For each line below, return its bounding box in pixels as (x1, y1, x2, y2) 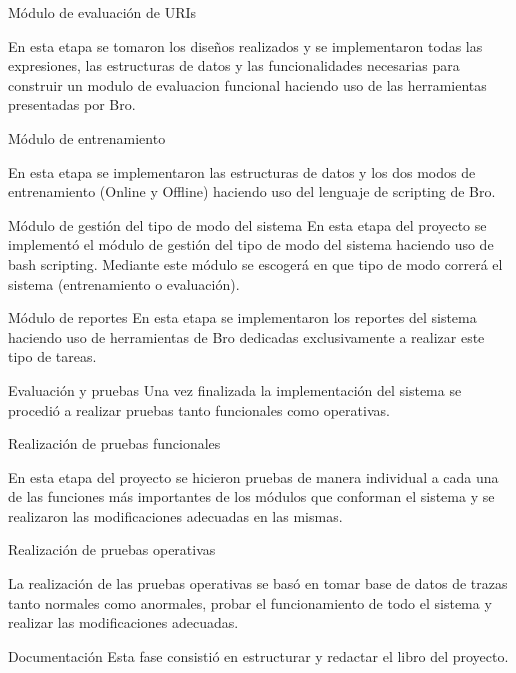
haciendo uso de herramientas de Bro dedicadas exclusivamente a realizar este (8, 326, 485, 347)
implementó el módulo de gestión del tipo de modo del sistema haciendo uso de (8, 234, 494, 255)
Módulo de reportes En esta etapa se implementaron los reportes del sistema (8, 307, 477, 328)
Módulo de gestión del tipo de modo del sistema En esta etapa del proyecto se (8, 214, 487, 235)
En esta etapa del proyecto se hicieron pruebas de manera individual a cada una (8, 466, 499, 487)
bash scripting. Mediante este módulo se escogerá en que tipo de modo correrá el (8, 253, 503, 274)
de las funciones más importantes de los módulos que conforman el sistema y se (8, 486, 495, 507)
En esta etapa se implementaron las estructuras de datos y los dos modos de (8, 161, 476, 182)
